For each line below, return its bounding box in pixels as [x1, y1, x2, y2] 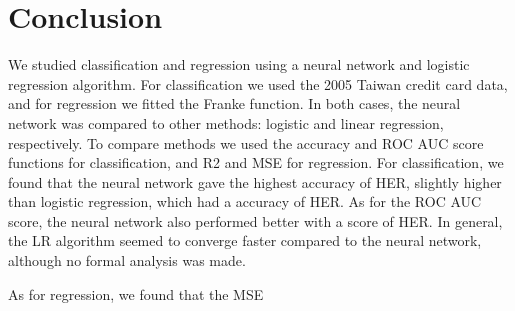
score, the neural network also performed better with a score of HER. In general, [8, 210, 503, 231]
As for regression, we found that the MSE [8, 283, 264, 304]
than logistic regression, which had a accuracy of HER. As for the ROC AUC [8, 191, 482, 212]
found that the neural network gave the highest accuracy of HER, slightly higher [8, 171, 502, 192]
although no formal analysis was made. [8, 250, 246, 271]
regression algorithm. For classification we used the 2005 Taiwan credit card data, [8, 73, 508, 94]
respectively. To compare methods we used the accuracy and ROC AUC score [8, 132, 484, 153]
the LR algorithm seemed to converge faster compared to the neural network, [8, 230, 482, 251]
